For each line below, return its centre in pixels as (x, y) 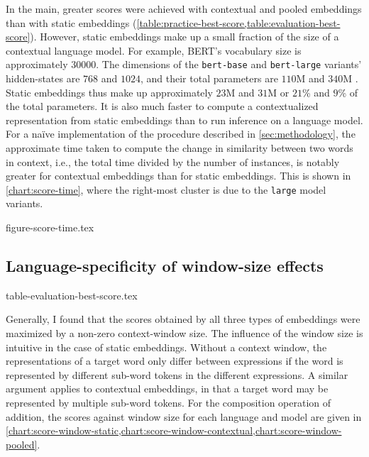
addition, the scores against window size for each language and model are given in (184, 416)
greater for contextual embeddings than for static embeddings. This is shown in (178, 176)
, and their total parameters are (209, 78)
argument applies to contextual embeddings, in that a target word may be (167, 389)
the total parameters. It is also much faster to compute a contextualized (162, 106)
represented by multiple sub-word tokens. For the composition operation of (169, 402)
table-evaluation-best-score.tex (72, 295)
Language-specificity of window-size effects (165, 266)
